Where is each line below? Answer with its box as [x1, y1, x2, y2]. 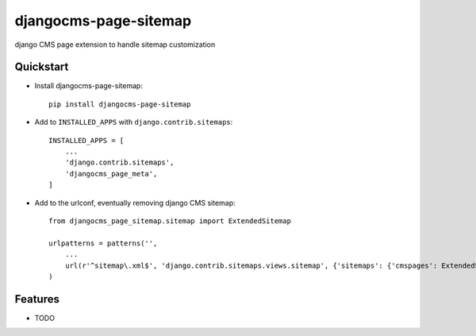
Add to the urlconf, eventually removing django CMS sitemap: [34, 198, 236, 207]
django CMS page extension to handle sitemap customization [14, 40, 216, 49]
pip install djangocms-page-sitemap [48, 99, 191, 109]
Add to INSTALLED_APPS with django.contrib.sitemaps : [34, 118, 233, 127]
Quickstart [14, 60, 69, 74]
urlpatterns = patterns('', [48, 238, 158, 248]
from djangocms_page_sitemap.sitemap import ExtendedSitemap [48, 216, 291, 226]
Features [14, 292, 59, 306]
